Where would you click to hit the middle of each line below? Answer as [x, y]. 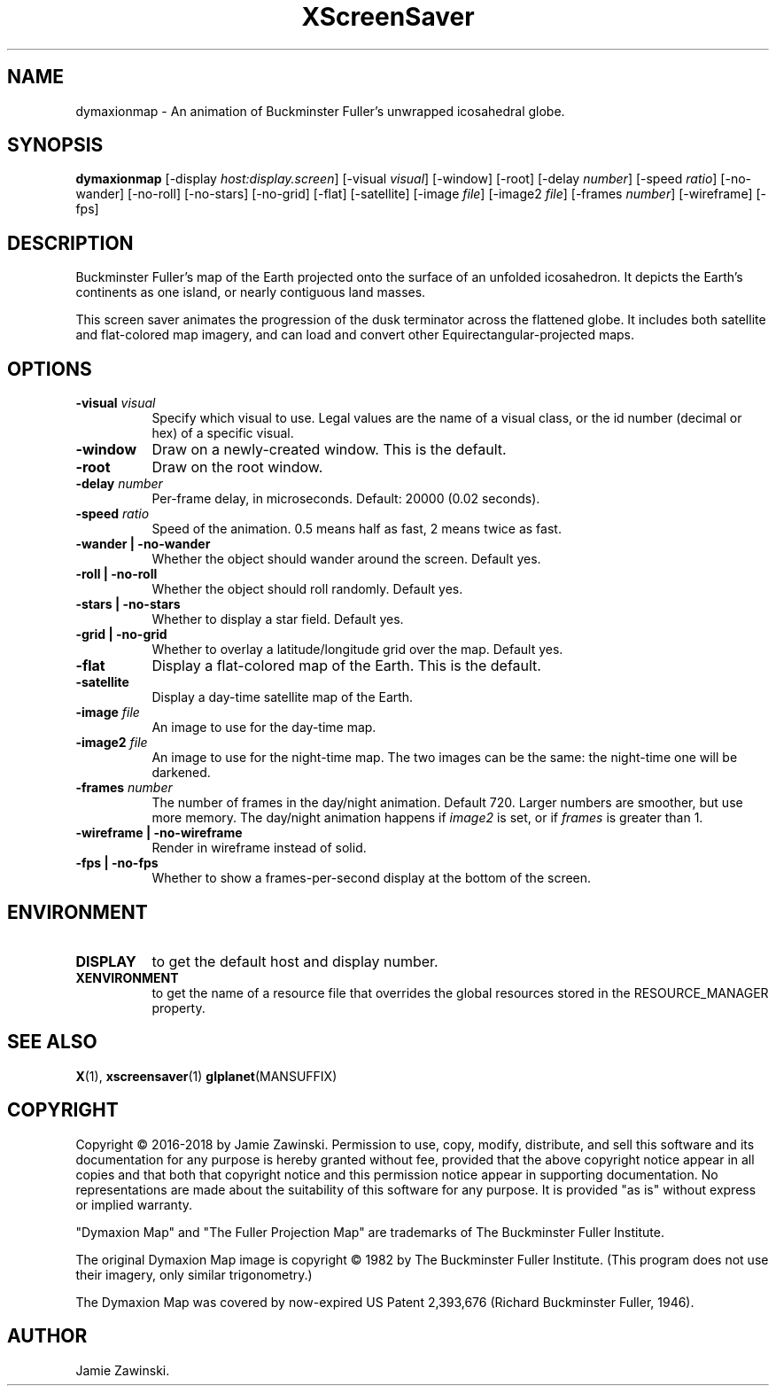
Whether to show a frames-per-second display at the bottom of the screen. [372, 878]
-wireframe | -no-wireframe [159, 833]
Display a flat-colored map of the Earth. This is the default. [346, 666]
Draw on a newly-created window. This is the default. [329, 450]
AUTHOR [47, 1336]
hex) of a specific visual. [223, 433]
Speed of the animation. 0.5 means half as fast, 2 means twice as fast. [357, 529]
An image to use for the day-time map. [264, 728]
